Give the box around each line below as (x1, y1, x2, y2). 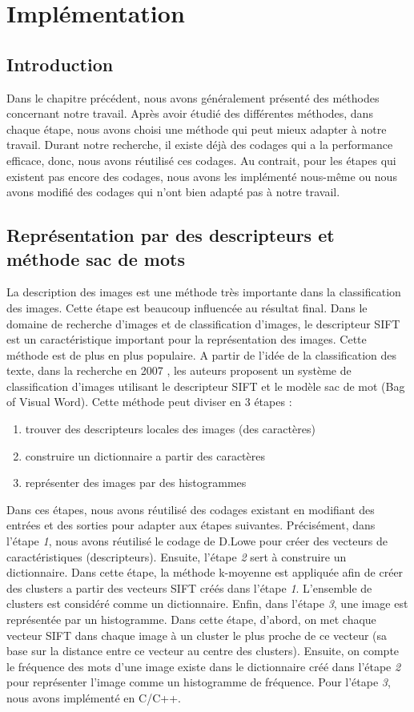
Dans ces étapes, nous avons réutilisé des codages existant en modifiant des (6, 501, 375, 517)
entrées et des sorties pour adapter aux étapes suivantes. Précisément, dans (6, 517, 376, 533)
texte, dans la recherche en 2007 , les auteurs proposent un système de (6, 362, 352, 379)
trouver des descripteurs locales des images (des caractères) (25, 420, 316, 437)
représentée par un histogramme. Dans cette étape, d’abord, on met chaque (6, 611, 376, 628)
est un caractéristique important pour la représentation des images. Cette (6, 331, 367, 348)
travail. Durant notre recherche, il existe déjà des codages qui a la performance (6, 136, 393, 153)
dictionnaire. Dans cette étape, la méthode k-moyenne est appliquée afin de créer (6, 564, 404, 581)
